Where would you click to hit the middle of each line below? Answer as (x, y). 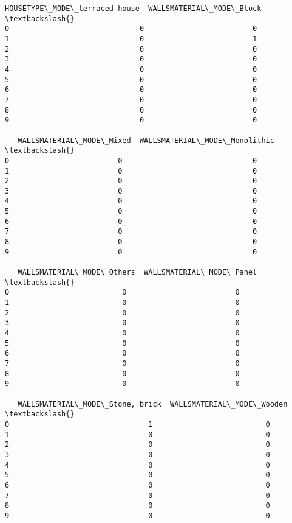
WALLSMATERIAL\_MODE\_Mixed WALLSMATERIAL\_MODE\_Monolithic (146, 140)
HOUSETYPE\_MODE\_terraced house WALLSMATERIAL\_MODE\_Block (133, 9)
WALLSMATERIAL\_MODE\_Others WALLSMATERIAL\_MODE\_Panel (138, 272)
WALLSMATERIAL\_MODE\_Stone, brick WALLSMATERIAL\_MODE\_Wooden (153, 404)
